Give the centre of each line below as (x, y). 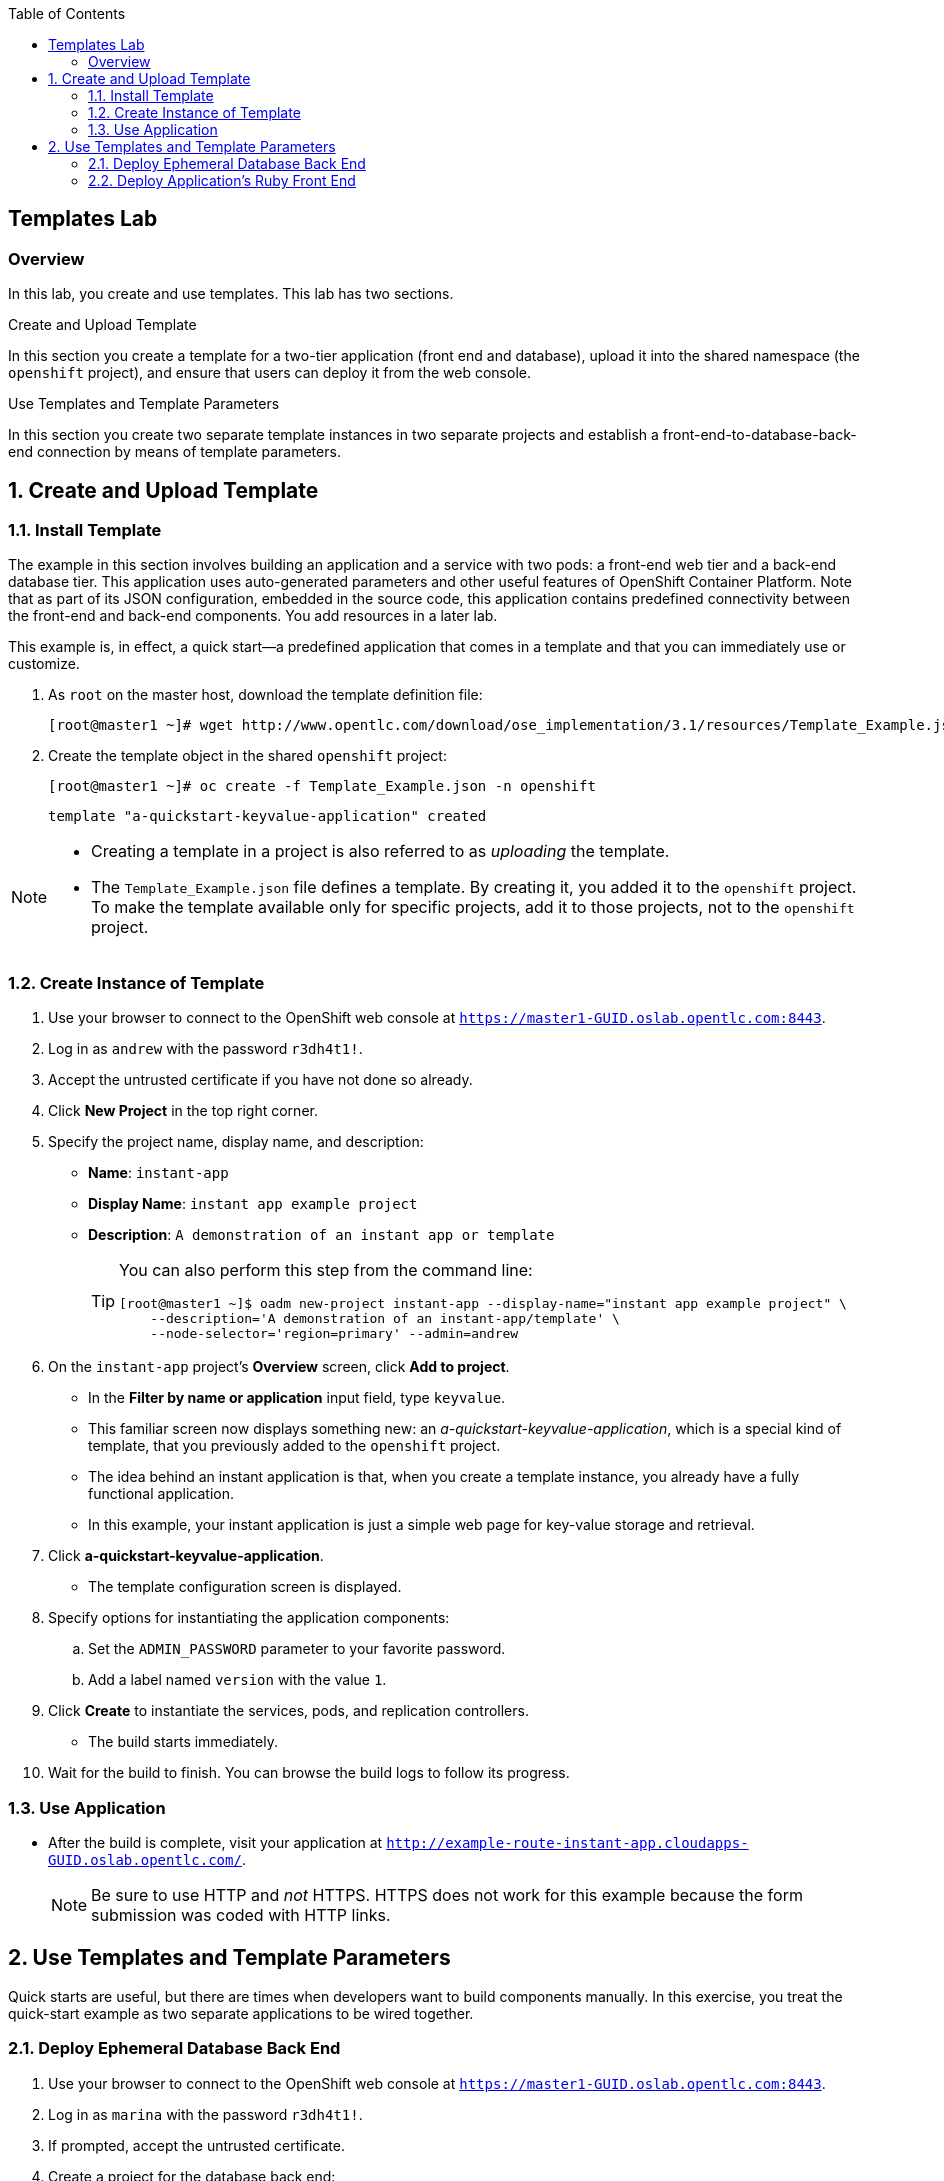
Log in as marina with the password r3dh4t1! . (205, 2114)
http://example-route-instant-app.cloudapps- (567, 1842)
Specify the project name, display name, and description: (236, 1142)
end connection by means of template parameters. (174, 452)
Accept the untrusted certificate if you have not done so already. (260, 1080)
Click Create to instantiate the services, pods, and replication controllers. (288, 1711)
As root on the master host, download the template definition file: (265, 695)
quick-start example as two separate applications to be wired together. (241, 2013)
